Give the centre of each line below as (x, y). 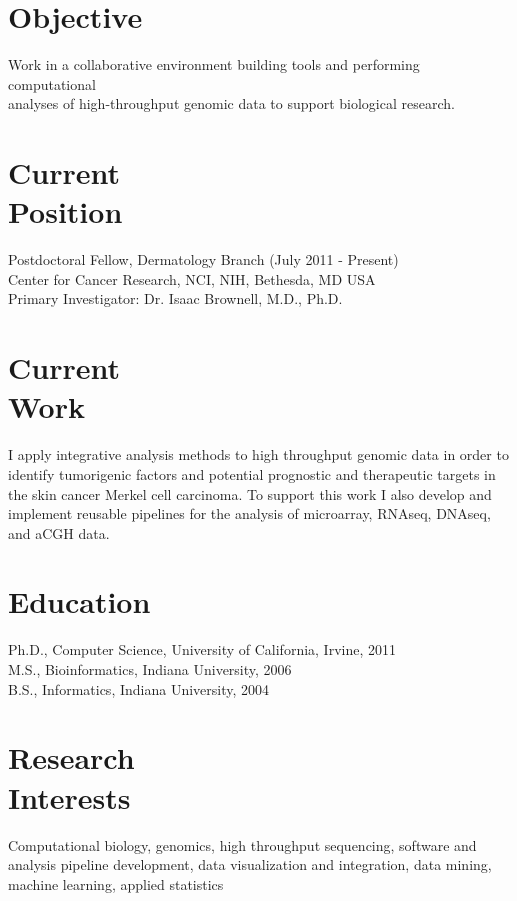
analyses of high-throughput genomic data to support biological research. (231, 103)
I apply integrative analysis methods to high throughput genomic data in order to (258, 454)
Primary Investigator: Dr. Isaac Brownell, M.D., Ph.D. (175, 298)
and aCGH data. (59, 532)
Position (65, 211)
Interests (69, 796)
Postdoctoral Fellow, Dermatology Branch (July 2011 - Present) (203, 259)
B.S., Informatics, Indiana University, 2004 (139, 688)
